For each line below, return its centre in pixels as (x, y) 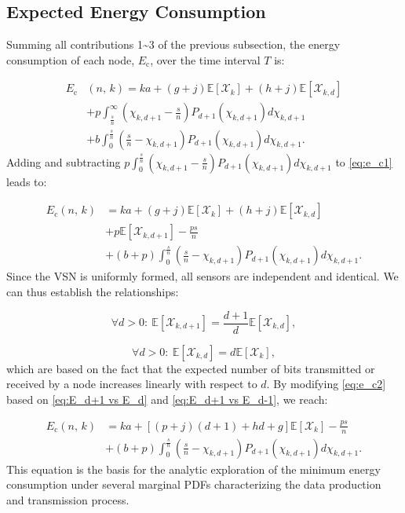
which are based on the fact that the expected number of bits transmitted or (191, 368)
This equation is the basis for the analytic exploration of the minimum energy (193, 469)
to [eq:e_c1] (364, 161)
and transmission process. (68, 499)
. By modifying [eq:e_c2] (326, 384)
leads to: (27, 181)
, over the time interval (205, 59)
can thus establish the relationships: (93, 291)
